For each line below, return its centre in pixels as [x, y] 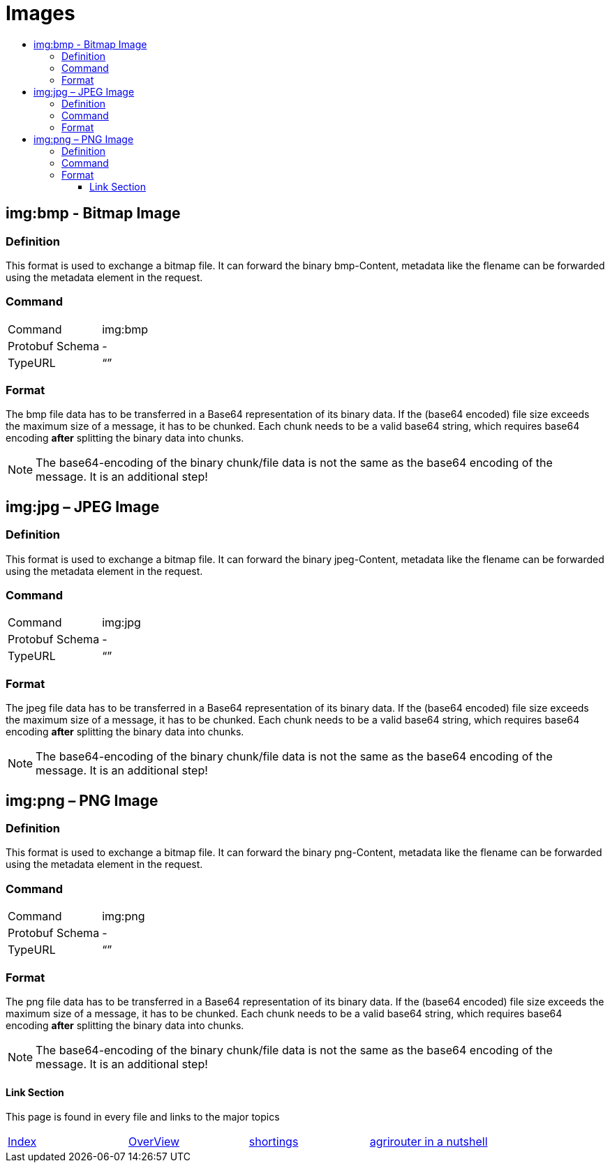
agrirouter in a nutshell [429, 1142]
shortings [274, 1142]
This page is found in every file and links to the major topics [143, 1117]
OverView [154, 1142]
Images [40, 13]
